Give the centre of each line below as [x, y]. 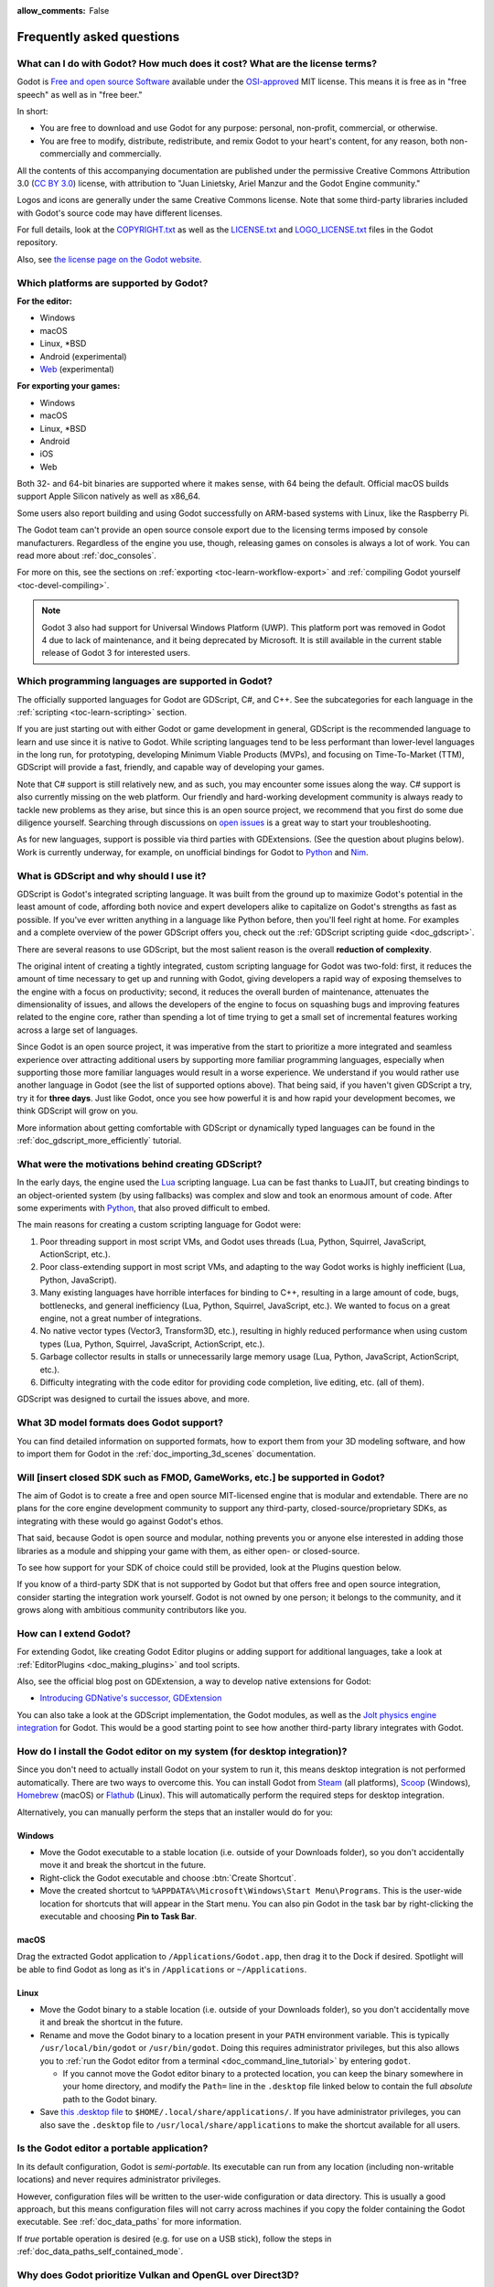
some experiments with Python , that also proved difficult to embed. [144, 1208]
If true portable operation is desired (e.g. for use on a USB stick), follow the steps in [174, 2239]
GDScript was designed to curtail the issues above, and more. [134, 1399]
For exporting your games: [69, 386]
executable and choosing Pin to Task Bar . [118, 1916]
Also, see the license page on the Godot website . [109, 259]
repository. [38, 242]
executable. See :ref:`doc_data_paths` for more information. [129, 2222]
